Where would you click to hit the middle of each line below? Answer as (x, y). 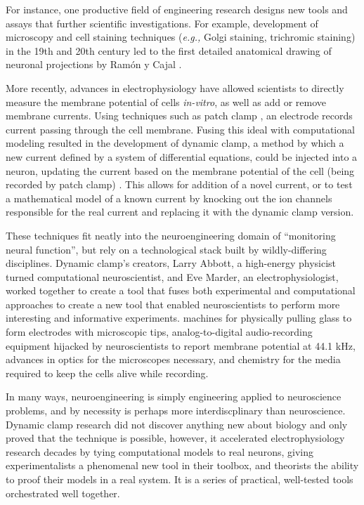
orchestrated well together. (63, 493)
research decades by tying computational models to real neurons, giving (160, 451)
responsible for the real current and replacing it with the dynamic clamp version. (180, 212)
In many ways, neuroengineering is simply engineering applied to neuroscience (174, 396)
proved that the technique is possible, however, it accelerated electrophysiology (175, 438)
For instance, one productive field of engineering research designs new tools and (177, 9)
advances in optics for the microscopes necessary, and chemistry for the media (173, 359)
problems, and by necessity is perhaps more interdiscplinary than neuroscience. (176, 411)
